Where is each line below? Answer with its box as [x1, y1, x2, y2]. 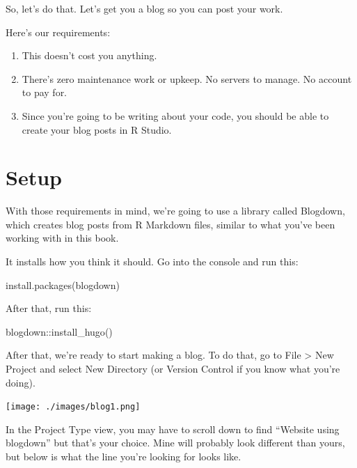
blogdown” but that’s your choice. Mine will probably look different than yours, [6, 435, 345, 450]
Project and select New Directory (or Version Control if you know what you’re [6, 361, 340, 376]
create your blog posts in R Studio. [22, 122, 172, 136]
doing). [6, 375, 35, 389]
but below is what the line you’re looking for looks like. [6, 449, 241, 464]
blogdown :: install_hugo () [6, 324, 113, 338]
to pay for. [22, 85, 68, 100]
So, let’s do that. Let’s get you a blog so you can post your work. [6, 1, 283, 15]
